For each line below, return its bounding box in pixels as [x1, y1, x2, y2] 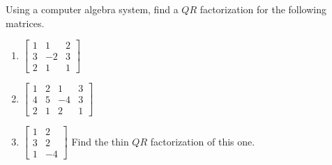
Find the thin [71, 134, 129, 148]
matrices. [6, 15, 45, 30]
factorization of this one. [150, 134, 255, 148]
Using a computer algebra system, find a [6, 2, 179, 16]
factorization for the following [199, 2, 327, 16]
